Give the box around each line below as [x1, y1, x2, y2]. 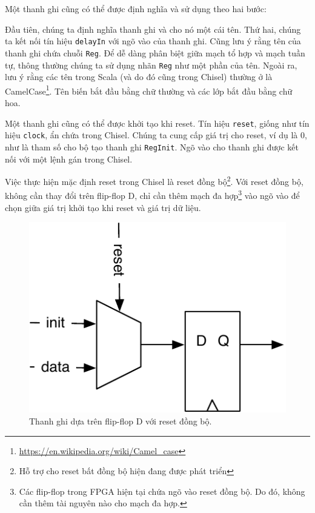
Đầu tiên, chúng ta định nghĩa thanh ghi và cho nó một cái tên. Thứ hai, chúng [5, 22, 301, 35]
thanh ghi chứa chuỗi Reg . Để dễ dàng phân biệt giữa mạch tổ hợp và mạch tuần [5, 46, 305, 59]
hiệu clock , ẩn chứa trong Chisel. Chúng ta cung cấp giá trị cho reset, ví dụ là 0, [5, 129, 307, 141]
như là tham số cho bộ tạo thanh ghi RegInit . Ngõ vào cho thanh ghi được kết [5, 140, 299, 153]
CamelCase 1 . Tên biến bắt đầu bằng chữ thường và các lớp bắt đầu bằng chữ [5, 82, 293, 97]
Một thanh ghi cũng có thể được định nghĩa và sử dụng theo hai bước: [5, 2, 267, 15]
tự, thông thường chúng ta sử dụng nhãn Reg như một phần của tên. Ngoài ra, [5, 58, 297, 71]
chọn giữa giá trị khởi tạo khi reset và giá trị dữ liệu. [5, 201, 201, 213]
